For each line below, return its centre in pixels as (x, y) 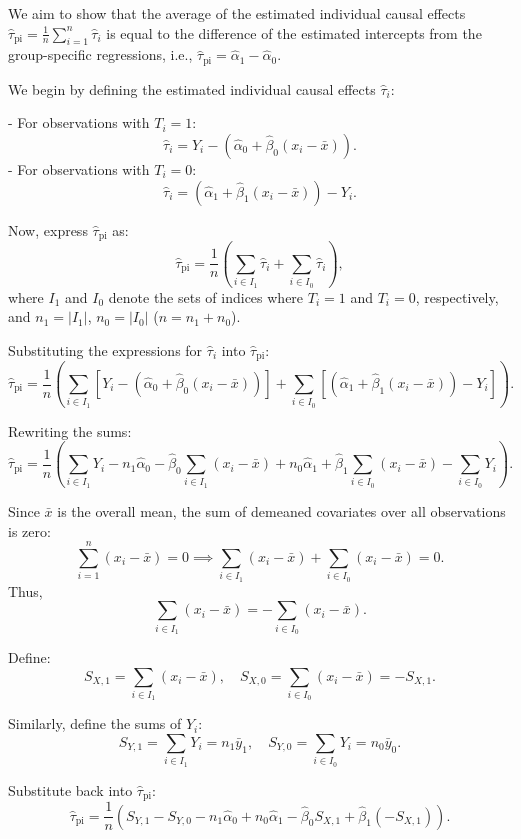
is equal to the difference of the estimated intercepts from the (294, 32)
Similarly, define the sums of (95, 723)
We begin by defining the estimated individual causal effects (192, 88)
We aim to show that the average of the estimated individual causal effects (237, 13)
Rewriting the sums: (70, 430)
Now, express (48, 229)
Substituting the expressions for (105, 349)
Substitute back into (70, 789)
